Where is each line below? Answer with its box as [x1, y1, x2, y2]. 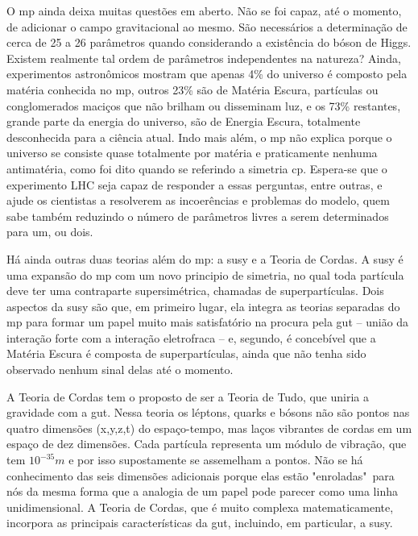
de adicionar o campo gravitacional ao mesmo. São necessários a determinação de [6, 18, 408, 35]
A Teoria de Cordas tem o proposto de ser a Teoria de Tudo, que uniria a [6, 388, 370, 405]
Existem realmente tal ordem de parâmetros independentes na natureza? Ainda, [6, 49, 401, 66]
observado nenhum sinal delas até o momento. [6, 361, 234, 378]
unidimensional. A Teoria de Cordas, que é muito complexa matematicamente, [6, 498, 394, 515]
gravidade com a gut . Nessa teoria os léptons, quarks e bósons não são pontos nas [6, 404, 410, 421]
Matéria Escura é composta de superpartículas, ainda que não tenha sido [6, 345, 366, 362]
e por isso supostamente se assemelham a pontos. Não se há [68, 451, 363, 468]
